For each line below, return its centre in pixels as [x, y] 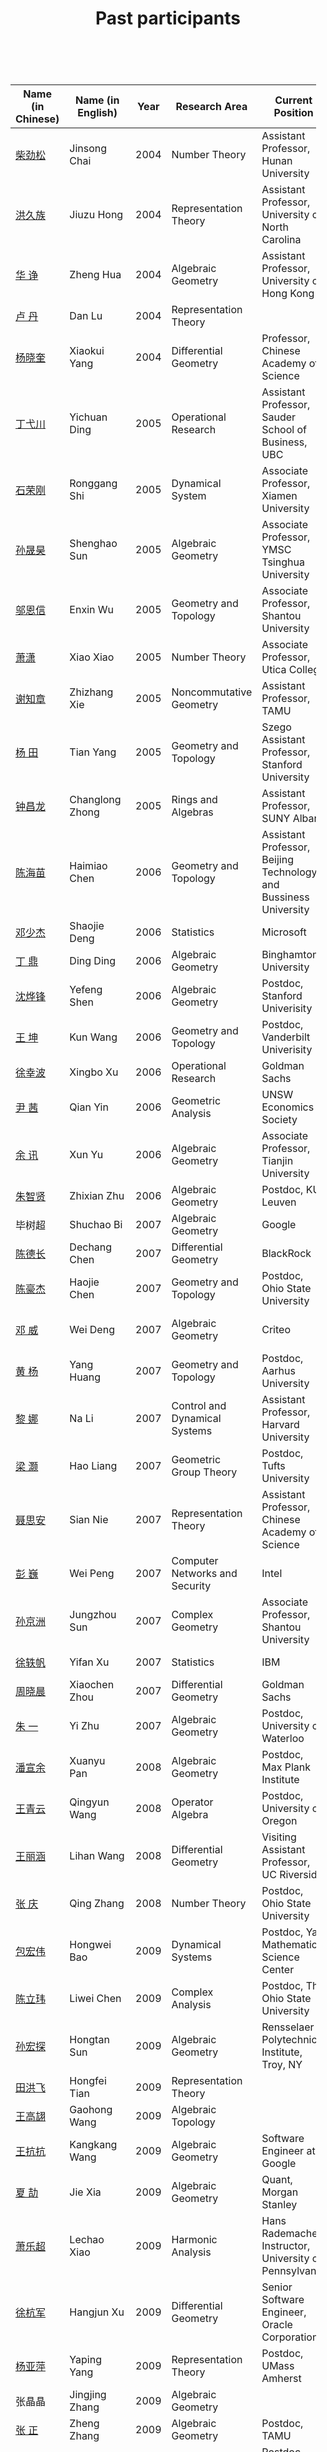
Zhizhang [91, 692]
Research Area [211, 107]
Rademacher [291, 2234]
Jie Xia [85, 2192]
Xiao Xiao [92, 657]
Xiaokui [87, 351]
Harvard [280, 1425]
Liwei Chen [95, 1999]
